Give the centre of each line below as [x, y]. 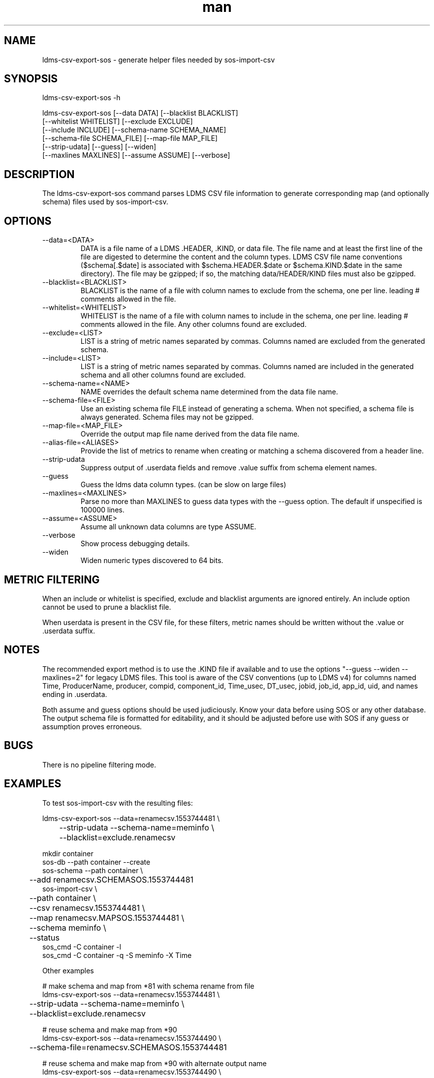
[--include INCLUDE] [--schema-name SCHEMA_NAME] [134, 130]
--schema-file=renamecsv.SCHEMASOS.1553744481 [128, 1047]
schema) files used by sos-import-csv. [105, 202]
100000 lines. [103, 510]
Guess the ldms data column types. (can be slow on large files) [183, 485]
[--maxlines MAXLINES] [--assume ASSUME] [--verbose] [136, 155]
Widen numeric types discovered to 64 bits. [152, 561]
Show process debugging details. [135, 544]
